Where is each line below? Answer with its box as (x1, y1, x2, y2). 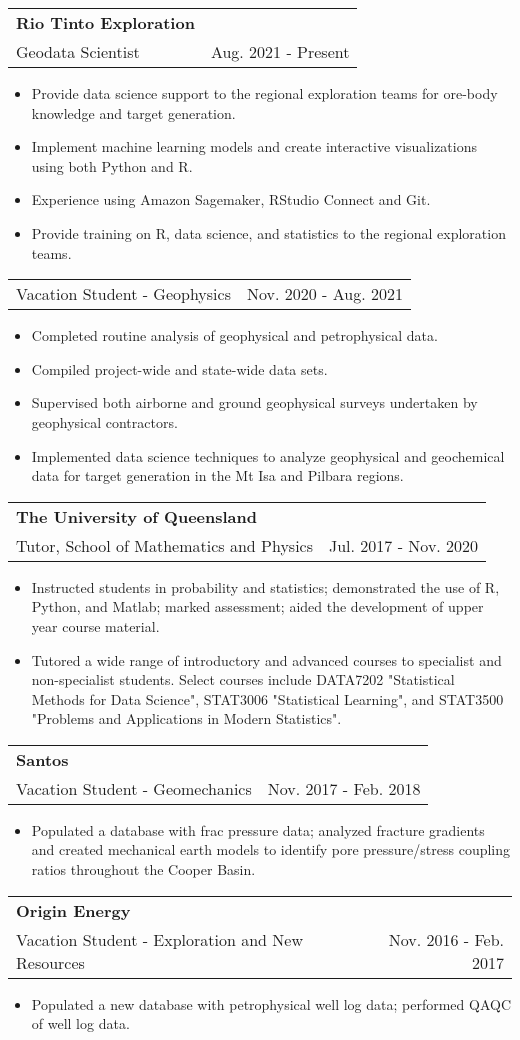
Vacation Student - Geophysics (16, 282, 231, 306)
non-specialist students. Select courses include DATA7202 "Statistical (31, 669, 455, 690)
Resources (16, 950, 85, 974)
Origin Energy (16, 898, 131, 922)
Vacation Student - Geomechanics (16, 776, 252, 800)
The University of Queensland (16, 504, 257, 528)
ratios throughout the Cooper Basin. (31, 859, 256, 880)
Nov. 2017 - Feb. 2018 (267, 776, 421, 800)
